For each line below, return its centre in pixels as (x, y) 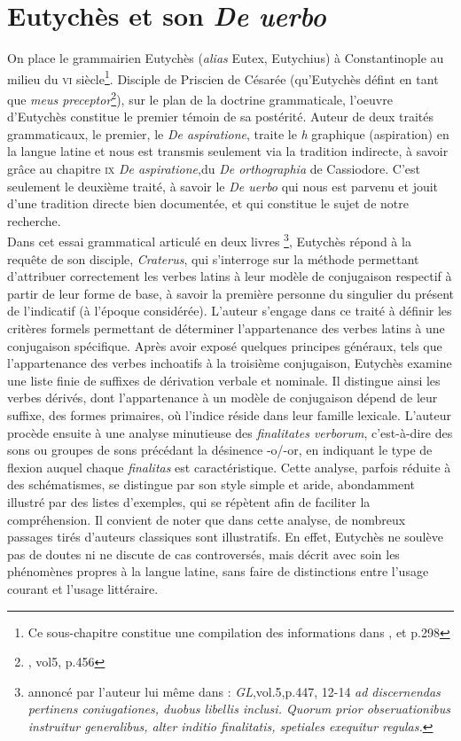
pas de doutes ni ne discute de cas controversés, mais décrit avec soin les (203, 554)
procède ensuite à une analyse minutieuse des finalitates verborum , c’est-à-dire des (230, 432)
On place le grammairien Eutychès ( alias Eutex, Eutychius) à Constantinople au (226, 58)
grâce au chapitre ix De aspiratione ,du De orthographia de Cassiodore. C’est (214, 168)
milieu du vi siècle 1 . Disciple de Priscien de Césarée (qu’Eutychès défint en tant (223, 77)
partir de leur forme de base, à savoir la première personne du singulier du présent (230, 293)
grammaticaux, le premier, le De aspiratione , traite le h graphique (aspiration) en (228, 133)
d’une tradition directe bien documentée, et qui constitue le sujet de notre (208, 203)
